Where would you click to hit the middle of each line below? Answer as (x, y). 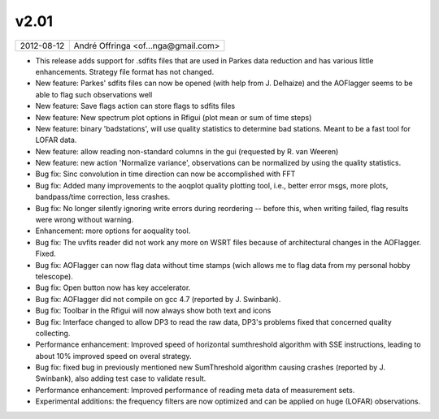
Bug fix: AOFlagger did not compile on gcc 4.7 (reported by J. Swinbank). (158, 299)
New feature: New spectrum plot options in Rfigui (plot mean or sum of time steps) (174, 117)
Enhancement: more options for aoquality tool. (113, 231)
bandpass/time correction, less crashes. (103, 197)
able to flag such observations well (94, 94)
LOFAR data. (56, 140)
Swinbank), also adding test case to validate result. (121, 378)
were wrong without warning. (85, 220)
